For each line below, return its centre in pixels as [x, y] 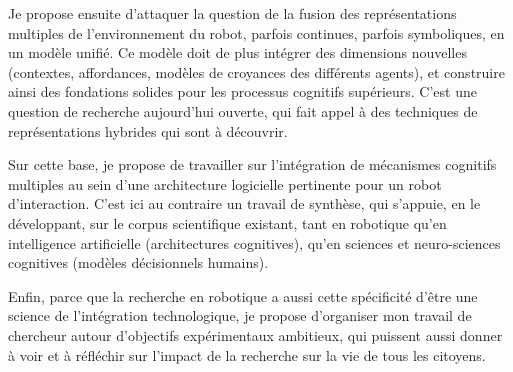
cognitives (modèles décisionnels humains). [138, 262]
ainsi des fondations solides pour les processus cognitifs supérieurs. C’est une [242, 91]
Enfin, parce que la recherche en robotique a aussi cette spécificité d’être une [243, 295]
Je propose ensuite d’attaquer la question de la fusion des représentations [232, 13]
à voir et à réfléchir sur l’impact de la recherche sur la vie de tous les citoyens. [247, 354]
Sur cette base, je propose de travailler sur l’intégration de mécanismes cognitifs [252, 164]
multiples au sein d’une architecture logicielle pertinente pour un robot [225, 183]
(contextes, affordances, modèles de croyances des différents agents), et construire [256, 71]
